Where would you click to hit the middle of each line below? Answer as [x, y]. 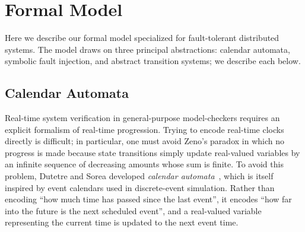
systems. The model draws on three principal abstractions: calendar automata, [147, 49]
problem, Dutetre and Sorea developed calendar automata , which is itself [139, 176]
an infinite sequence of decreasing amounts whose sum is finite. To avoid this [144, 164]
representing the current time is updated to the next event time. [122, 222]
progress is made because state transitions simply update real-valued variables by [152, 152]
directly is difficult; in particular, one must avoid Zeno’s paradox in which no [144, 141]
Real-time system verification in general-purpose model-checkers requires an [142, 118]
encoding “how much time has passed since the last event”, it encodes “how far [148, 199]
